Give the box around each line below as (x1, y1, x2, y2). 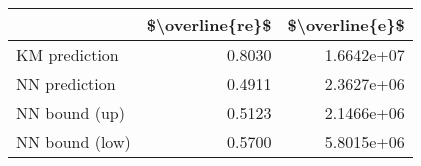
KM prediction (16, 43, 119, 66)
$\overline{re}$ (146, 13, 272, 36)
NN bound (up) (16, 101, 125, 124)
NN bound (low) (16, 130, 131, 153)
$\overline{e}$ (287, 13, 405, 36)
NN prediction (16, 72, 116, 95)
